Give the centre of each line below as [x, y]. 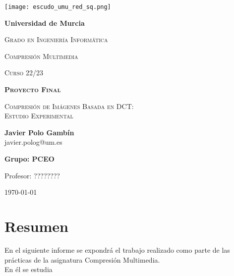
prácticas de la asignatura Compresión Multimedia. [82, 259]
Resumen [36, 226]
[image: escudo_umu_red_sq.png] [58, 7]
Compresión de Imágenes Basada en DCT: [69, 106]
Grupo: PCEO [29, 159]
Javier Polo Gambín [39, 132]
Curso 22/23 [24, 73]
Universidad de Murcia [45, 23]
